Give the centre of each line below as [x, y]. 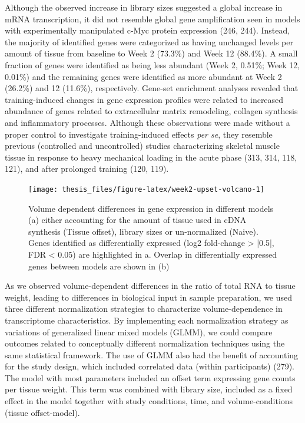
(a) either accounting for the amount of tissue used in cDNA [137, 220]
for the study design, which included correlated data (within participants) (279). [150, 366]
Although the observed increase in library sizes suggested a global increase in [144, 7]
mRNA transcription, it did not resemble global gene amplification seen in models [152, 19]
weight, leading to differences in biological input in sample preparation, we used [149, 297]
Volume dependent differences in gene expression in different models [151, 208]
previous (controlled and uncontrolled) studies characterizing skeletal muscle [142, 146]
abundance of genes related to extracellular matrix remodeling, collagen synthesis [151, 111]
